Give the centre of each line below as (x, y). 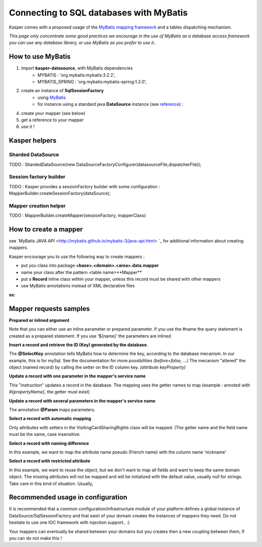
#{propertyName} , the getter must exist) (49, 392)
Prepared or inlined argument (39, 320)
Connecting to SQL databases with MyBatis (98, 13)
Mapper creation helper (37, 206)
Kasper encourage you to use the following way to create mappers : (77, 257)
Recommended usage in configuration (68, 497)
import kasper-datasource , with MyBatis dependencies (77, 68)
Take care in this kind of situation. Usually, (51, 483)
